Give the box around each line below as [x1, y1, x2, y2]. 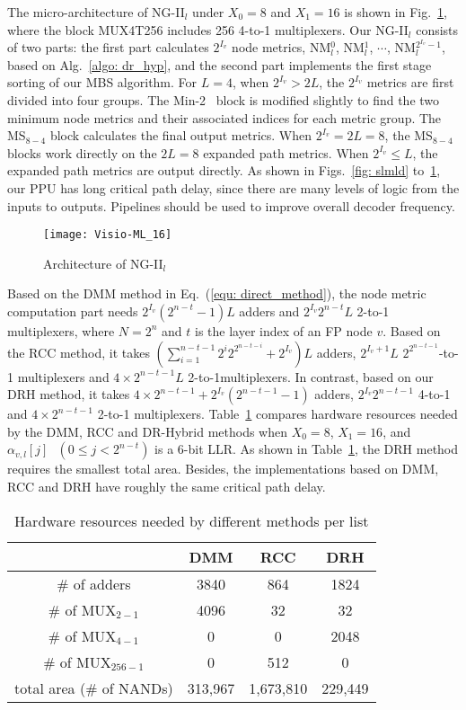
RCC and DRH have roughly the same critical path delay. [7, 476, 326, 495]
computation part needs [7, 301, 138, 320]
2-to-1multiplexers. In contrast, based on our [188, 367, 434, 386]
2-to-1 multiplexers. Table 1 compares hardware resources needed [97, 404, 458, 423]
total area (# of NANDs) [14, 677, 173, 698]
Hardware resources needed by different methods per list [14, 510, 369, 531]
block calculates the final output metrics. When [49, 126, 312, 145]
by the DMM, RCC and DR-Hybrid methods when [7, 422, 288, 440]
